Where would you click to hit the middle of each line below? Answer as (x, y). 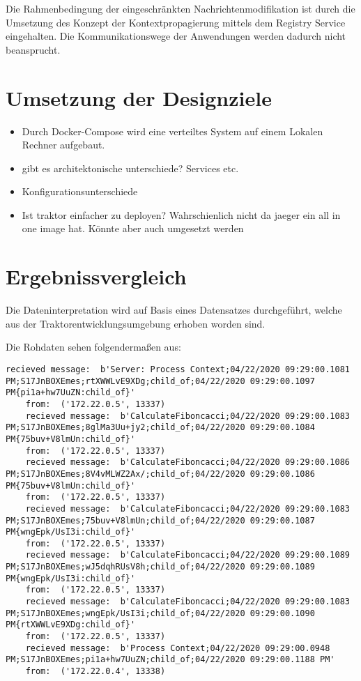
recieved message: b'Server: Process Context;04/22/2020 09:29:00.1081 (178, 369)
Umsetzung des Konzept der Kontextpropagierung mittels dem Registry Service (176, 22)
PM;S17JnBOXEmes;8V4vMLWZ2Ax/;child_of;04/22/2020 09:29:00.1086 (160, 474)
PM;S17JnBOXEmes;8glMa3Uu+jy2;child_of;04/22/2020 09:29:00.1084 (160, 428)
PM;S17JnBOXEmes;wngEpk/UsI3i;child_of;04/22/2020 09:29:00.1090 (160, 613)
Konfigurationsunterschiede (80, 191)
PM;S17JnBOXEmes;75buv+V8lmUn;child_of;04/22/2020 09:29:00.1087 (160, 520)
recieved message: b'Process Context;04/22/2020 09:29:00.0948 (178, 648)
